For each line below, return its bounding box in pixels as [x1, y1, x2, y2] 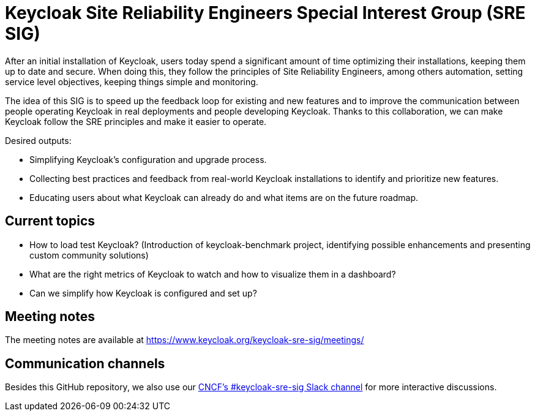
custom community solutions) [29, 249, 149, 260]
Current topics [5, 213, 95, 229]
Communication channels [5, 355, 165, 371]
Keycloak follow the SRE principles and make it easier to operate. [5, 116, 267, 127]
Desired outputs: [5, 135, 72, 146]
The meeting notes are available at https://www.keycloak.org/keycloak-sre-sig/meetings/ [5, 335, 364, 346]
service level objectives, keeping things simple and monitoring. [5, 76, 258, 87]
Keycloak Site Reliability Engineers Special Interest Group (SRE [5, 2, 526, 23]
